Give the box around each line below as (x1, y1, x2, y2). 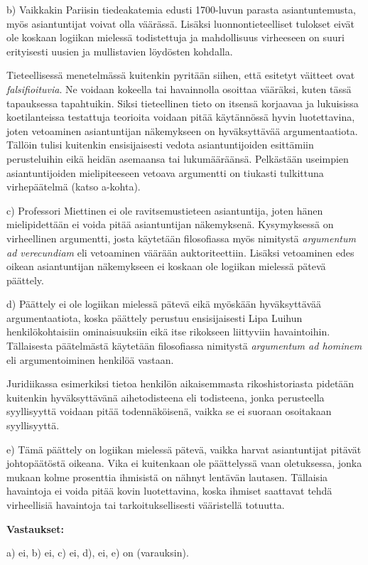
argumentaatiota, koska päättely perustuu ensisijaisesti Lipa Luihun (6, 310, 303, 325)
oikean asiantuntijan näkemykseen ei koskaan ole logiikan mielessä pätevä (6, 259, 326, 274)
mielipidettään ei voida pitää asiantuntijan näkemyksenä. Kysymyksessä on (6, 217, 334, 232)
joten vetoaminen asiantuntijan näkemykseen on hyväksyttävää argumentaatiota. (6, 123, 358, 138)
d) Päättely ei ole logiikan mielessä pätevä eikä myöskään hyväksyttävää (6, 296, 322, 311)
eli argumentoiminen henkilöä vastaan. (6, 352, 174, 367)
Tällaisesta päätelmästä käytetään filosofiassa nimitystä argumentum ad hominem (6, 338, 362, 353)
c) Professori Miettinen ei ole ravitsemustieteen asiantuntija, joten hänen (6, 203, 323, 217)
